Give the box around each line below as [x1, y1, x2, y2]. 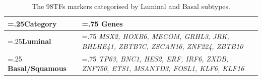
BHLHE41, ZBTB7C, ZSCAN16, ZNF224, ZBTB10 [82, 41, 243, 51]
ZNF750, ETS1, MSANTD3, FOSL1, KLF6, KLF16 [82, 63, 244, 73]
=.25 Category [8, 18, 57, 28]
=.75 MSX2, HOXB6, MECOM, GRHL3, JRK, [82, 31, 229, 41]
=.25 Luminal [8, 36, 51, 46]
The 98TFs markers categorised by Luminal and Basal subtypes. [32, 1, 230, 11]
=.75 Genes [82, 18, 123, 28]
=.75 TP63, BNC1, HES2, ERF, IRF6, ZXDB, [82, 53, 229, 63]
